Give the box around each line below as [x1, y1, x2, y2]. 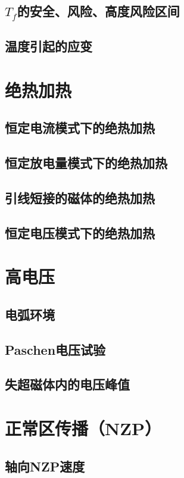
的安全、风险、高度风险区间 [17, 2, 180, 20]
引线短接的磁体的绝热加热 [5, 188, 155, 207]
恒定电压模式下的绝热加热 [5, 223, 155, 242]
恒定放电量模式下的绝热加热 [5, 154, 167, 172]
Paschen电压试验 [5, 340, 106, 358]
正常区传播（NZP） [5, 415, 161, 440]
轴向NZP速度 [5, 457, 85, 475]
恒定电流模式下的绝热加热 [5, 118, 155, 137]
